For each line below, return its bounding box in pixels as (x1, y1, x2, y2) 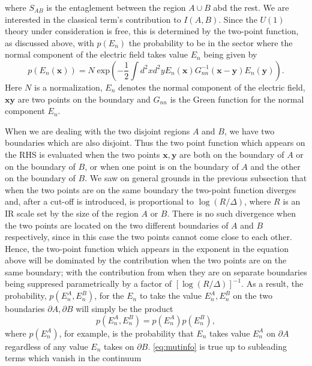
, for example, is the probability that (59, 326, 194, 339)
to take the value (139, 289, 202, 302)
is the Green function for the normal (170, 92, 304, 105)
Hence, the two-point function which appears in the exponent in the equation (5, 242, 289, 254)
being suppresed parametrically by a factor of (5, 277, 172, 290)
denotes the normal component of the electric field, (118, 80, 305, 93)
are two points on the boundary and (17, 92, 151, 105)
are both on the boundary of (179, 148, 284, 160)
